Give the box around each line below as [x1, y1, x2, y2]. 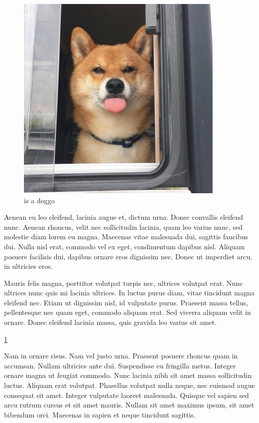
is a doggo [24, 195, 55, 205]
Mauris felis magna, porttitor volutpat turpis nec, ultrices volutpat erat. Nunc [4, 277, 243, 288]
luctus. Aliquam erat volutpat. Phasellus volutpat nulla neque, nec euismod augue [4, 380, 255, 390]
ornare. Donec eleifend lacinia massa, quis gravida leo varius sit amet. [4, 317, 217, 327]
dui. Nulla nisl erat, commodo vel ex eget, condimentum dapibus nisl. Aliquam [4, 241, 245, 251]
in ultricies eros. [4, 261, 53, 271]
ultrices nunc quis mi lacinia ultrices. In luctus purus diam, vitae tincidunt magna [4, 287, 255, 298]
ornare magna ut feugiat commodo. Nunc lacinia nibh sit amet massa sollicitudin [4, 370, 252, 380]
